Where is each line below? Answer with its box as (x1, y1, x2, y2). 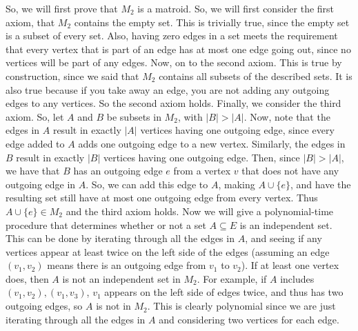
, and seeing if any (245, 231, 322, 245)
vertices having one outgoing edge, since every (140, 123, 335, 137)
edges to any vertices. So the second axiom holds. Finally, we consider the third (6, 96, 341, 110)
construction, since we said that (6, 68, 139, 83)
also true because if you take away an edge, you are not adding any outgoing (6, 82, 330, 97)
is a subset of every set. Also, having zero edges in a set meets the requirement (6, 28, 338, 43)
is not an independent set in (62, 271, 181, 285)
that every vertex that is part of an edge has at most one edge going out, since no (6, 41, 351, 56)
